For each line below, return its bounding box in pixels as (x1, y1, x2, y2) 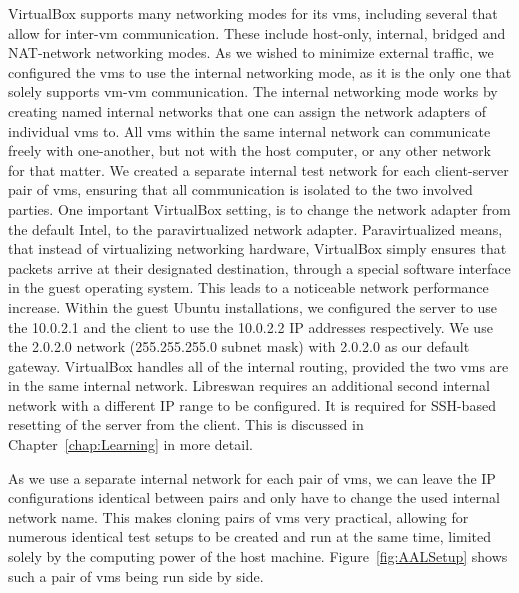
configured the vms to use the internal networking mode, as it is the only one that (8, 61, 512, 82)
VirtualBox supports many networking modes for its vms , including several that (8, 3, 498, 23)
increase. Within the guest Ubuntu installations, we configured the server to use (8, 296, 498, 317)
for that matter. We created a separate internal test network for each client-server (8, 159, 509, 180)
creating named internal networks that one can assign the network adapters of (8, 100, 487, 121)
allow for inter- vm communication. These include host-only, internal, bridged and (8, 22, 506, 43)
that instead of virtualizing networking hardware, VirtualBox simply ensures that (8, 238, 507, 259)
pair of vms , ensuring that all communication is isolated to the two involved (8, 179, 473, 200)
